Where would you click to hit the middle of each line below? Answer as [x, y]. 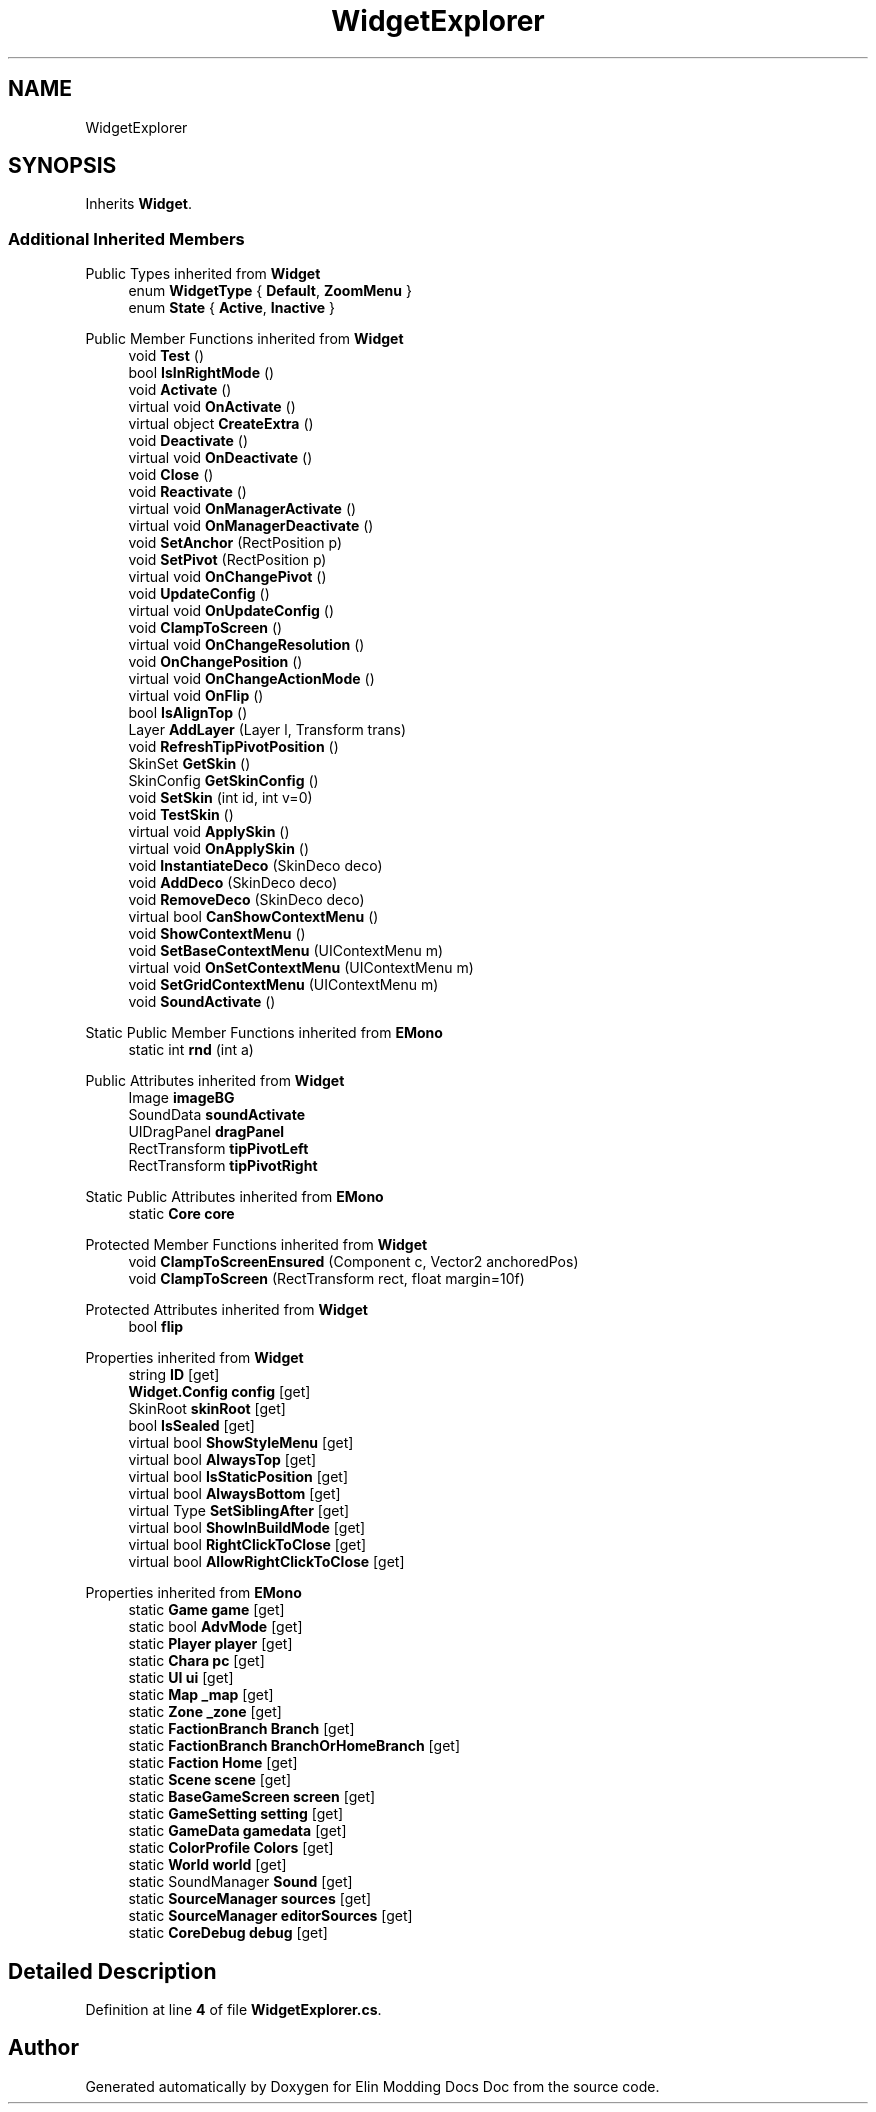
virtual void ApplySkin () [209, 832]
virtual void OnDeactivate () [220, 458]
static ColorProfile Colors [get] [231, 1848]
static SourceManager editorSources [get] [270, 1916]
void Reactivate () [187, 492]
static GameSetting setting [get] [236, 1814]
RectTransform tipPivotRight [223, 1166]
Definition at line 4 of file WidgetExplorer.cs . [233, 2010]
